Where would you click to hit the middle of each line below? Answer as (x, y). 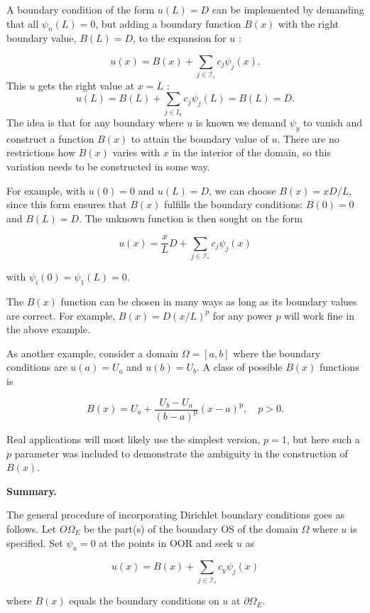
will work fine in (319, 315)
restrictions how (41, 152)
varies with (136, 152)
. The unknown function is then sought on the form (191, 218)
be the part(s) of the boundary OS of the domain (191, 528)
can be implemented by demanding (288, 9)
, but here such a (323, 439)
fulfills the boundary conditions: (233, 204)
